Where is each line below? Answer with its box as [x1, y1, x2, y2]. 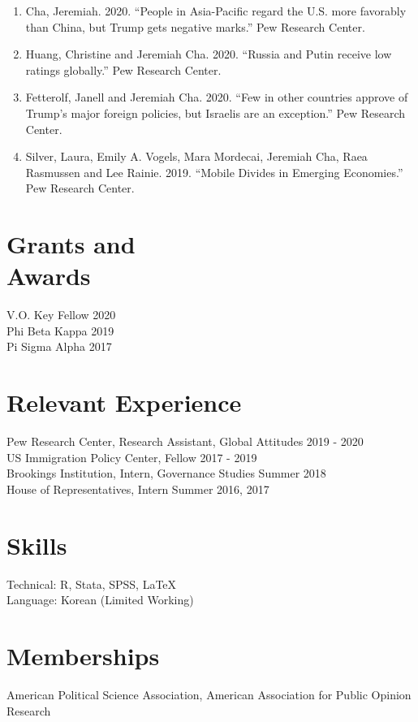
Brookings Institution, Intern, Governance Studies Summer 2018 [6, 465, 326, 482]
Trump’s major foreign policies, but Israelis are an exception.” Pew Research [25, 104, 406, 121]
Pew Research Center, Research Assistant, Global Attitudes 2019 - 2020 [6, 433, 364, 450]
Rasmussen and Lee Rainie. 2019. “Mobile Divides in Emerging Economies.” [25, 163, 403, 180]
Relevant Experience [6, 386, 242, 419]
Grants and [6, 227, 136, 261]
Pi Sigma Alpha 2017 [6, 338, 112, 355]
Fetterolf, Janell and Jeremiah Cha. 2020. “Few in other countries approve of [25, 89, 408, 106]
